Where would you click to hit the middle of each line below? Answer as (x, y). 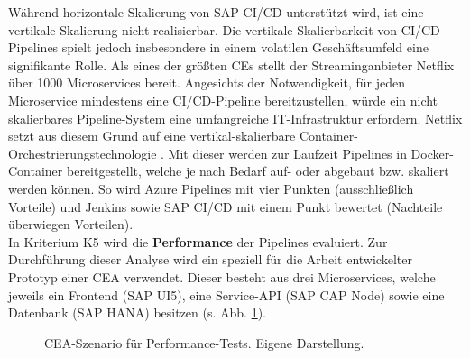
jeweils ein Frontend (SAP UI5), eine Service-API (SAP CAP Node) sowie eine (226, 294)
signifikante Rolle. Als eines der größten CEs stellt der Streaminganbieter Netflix (231, 64)
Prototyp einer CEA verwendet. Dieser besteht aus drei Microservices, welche (222, 276)
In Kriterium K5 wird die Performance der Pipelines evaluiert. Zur (198, 241)
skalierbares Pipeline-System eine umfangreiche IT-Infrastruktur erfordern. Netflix (235, 118)
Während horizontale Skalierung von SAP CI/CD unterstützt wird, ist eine (216, 12)
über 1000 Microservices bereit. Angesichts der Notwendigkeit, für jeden (207, 83)
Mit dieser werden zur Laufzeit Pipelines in (287, 153)
